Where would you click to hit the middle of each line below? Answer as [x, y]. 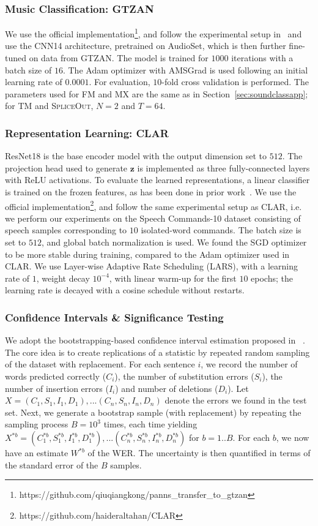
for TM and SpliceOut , [49, 106]
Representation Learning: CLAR [87, 133]
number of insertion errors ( [57, 388]
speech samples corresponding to [66, 230]
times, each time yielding [150, 424]
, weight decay [63, 278]
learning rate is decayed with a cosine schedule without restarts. [125, 290]
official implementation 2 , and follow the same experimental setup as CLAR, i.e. [153, 205]
